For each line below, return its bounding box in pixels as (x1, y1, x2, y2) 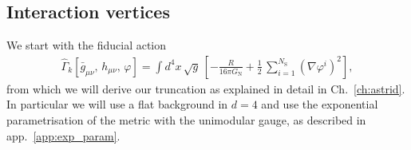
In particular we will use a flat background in (6, 96, 228, 112)
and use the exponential (261, 96, 378, 112)
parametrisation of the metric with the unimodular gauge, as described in (6, 112, 366, 128)
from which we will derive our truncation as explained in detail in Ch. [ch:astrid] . (6, 80, 405, 97)
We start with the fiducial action (6, 37, 167, 53)
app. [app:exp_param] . (6, 127, 121, 144)
